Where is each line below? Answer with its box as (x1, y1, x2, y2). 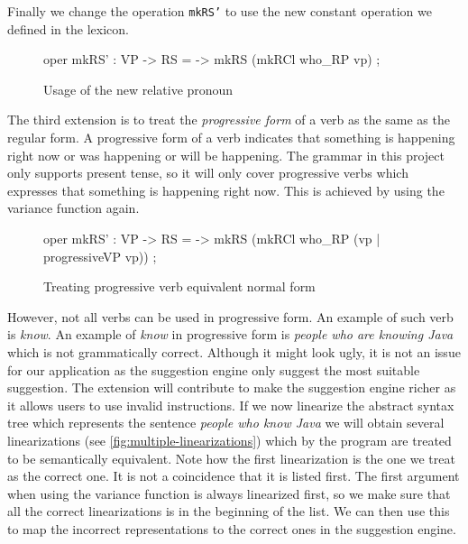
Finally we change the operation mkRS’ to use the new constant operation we (7, 2, 432, 20)
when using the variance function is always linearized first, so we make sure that (7, 484, 451, 503)
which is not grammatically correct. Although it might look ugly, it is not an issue (7, 342, 461, 361)
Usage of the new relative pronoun (43, 79, 234, 98)
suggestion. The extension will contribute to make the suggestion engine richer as (7, 378, 456, 397)
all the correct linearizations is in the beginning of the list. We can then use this (7, 502, 450, 521)
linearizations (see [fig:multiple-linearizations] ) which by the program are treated (7, 430, 452, 449)
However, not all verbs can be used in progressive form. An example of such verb (7, 307, 454, 326)
